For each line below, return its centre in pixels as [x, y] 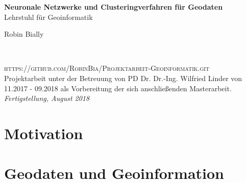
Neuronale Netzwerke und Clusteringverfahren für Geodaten [114, 7]
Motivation [44, 133]
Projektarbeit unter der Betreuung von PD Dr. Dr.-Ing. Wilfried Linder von [123, 78]
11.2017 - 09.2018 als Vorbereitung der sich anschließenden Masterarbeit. [118, 88]
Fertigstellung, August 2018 [47, 98]
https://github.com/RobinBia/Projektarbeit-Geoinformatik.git [107, 68]
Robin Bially [24, 34]
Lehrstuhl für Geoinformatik [48, 17]
